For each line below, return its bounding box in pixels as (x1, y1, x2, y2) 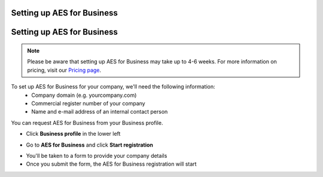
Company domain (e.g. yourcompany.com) (31, 91, 137, 99)
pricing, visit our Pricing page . (27, 66, 102, 74)
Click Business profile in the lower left (26, 130, 121, 138)
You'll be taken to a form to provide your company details (26, 152, 167, 159)
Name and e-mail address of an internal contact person (31, 108, 168, 115)
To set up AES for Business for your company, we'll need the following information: (11, 83, 215, 90)
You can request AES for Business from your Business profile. (11, 119, 163, 126)
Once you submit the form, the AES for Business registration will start (26, 160, 197, 167)
